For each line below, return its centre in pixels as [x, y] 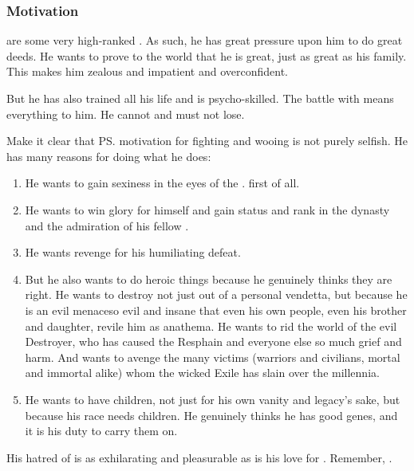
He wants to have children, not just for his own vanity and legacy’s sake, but [213, 399]
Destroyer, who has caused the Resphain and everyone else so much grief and [213, 341]
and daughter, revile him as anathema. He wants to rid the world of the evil [211, 326]
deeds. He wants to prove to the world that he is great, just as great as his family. [207, 55]
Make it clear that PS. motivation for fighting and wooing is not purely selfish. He [207, 141]
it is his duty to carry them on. [101, 431]
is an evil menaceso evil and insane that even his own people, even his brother [216, 310]
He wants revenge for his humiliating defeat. [133, 252]
